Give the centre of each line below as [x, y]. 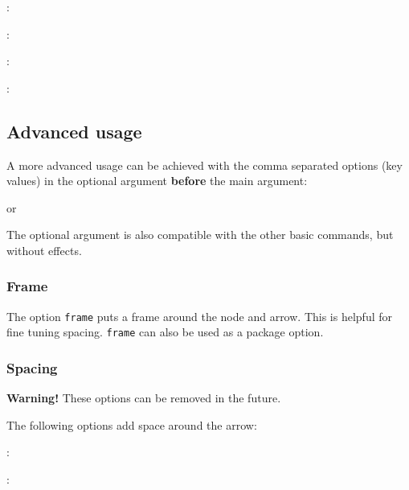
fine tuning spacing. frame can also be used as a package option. [165, 332]
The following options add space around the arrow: [132, 424]
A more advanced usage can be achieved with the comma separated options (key [204, 165]
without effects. [44, 250]
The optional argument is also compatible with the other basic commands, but [200, 235]
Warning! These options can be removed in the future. [144, 398]
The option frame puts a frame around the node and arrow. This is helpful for [199, 316]
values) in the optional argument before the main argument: [157, 181]
